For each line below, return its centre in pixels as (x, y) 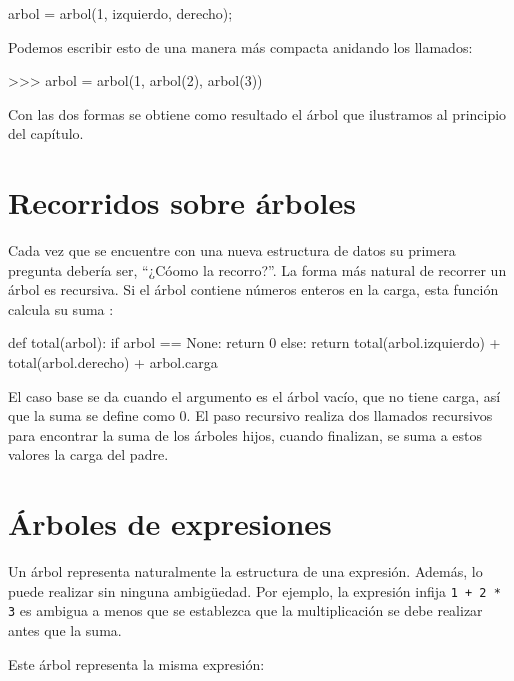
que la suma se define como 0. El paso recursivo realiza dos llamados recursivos (250, 415)
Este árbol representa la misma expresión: (136, 663)
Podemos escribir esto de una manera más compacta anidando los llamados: (240, 46)
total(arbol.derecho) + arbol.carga (113, 362)
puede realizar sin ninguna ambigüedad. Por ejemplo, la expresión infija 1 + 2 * (254, 590)
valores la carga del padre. (88, 454)
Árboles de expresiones (170, 523)
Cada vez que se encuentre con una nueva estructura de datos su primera (232, 250)
